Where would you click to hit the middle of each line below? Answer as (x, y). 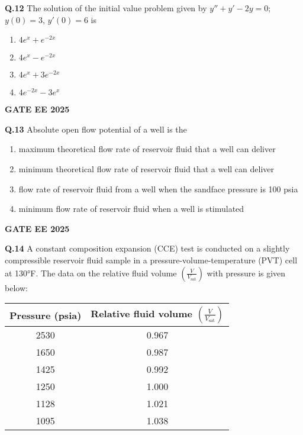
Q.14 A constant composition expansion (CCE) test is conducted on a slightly (147, 248)
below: (16, 287)
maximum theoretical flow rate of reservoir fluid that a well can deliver (147, 149)
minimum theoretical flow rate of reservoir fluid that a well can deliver (146, 168)
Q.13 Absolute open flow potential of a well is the (96, 129)
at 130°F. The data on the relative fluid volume (91, 273)
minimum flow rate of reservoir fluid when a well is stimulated (131, 209)
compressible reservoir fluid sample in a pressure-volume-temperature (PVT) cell (151, 260)
